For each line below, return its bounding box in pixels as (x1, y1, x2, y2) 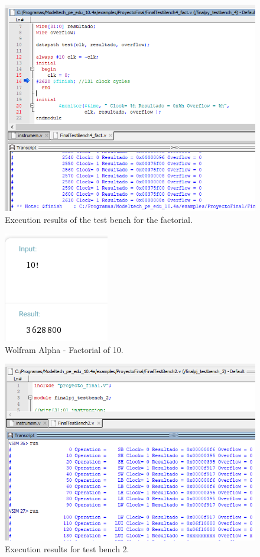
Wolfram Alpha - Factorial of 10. (5, 343, 123, 355)
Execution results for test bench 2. (5, 542, 129, 555)
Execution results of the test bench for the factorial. (5, 213, 193, 225)
